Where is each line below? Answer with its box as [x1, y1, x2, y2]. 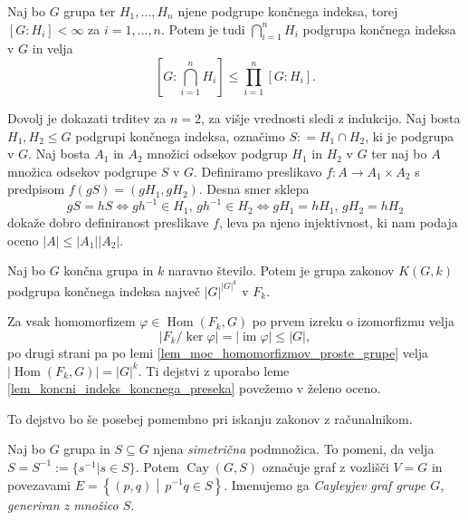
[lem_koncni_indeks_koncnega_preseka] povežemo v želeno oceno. [7, 379, 381, 398]
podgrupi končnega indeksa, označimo [75, 126, 285, 145]
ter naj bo [371, 144, 427, 163]
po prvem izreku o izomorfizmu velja [252, 312, 455, 331]
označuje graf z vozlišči [262, 457, 389, 476]
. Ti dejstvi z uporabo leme [138, 361, 290, 380]
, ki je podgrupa [365, 126, 454, 145]
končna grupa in [63, 261, 154, 280]
